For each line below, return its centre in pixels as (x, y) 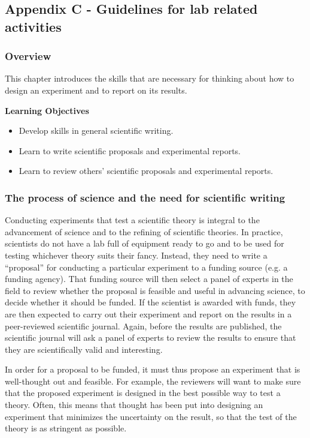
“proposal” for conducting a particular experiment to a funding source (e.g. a (146, 267)
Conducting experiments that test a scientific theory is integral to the (132, 220)
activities (33, 26)
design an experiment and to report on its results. (96, 90)
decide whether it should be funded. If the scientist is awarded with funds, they (151, 302)
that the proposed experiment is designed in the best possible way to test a (143, 393)
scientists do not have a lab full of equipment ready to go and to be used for (145, 243)
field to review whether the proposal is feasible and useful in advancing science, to (155, 290)
